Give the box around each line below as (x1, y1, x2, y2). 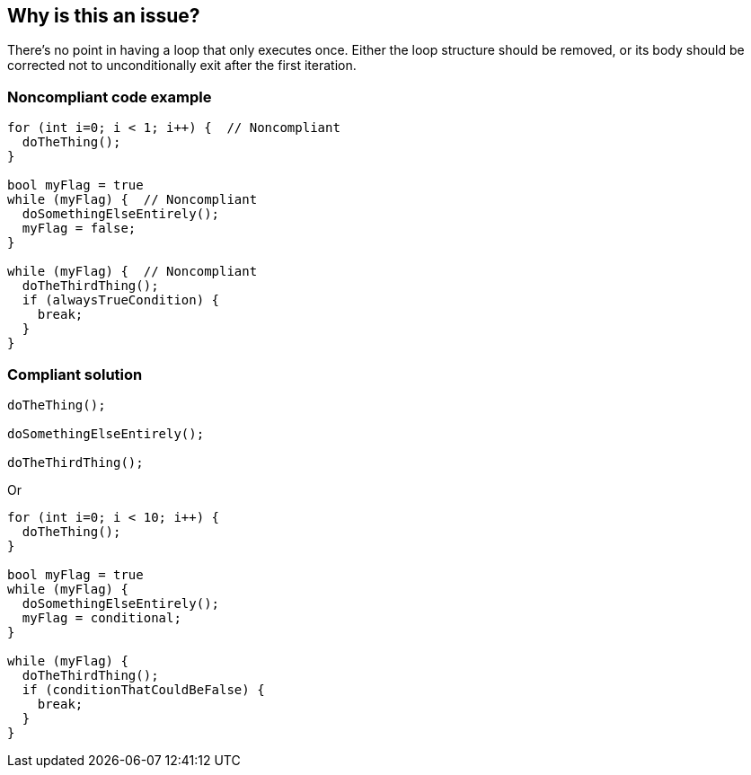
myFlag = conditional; (22, 610, 181, 625)
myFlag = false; (22, 221, 137, 236)
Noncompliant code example (7, 87, 212, 106)
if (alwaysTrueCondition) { (22, 293, 220, 308)
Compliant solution (7, 365, 143, 383)
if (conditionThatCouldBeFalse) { (22, 682, 265, 697)
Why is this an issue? (7, 4, 200, 27)
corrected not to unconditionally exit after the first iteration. (7, 57, 357, 74)
